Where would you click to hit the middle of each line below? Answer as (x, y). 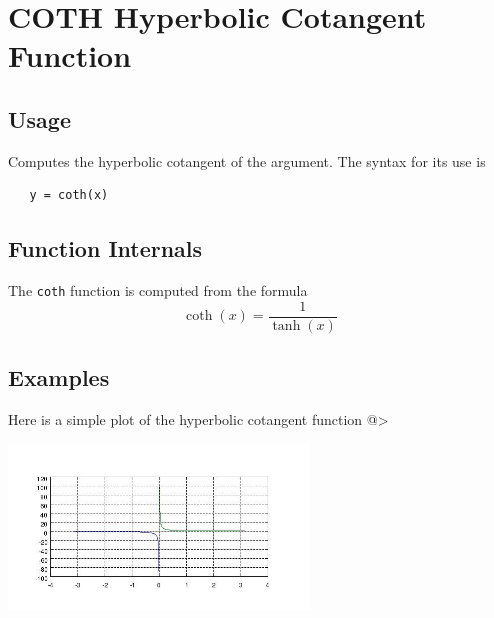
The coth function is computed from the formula (158, 290)
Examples (59, 377)
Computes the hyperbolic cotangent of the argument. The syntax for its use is (247, 160)
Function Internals (105, 248)
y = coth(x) (69, 195)
